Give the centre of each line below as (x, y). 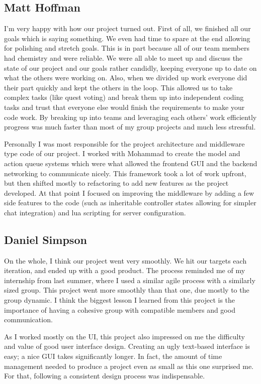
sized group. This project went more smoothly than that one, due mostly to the (127, 290)
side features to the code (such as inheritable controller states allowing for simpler (130, 203)
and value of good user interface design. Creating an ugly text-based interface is (127, 346)
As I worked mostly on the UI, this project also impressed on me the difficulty (124, 336)
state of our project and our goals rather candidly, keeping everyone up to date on (130, 68)
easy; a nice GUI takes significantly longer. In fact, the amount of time (113, 356)
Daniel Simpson (46, 239)
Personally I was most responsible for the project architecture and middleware (124, 143)
